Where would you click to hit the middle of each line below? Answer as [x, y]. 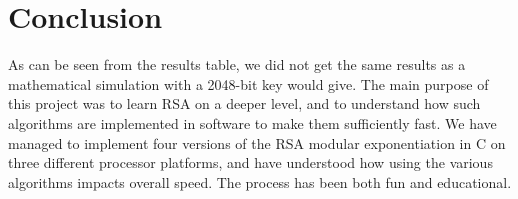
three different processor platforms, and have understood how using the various [250, 162]
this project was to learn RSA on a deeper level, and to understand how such [244, 103]
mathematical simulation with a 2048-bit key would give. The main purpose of [248, 83]
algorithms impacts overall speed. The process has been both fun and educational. [260, 181]
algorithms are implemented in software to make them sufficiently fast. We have [252, 122]
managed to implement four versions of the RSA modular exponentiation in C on [257, 142]
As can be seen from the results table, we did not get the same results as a [237, 64]
